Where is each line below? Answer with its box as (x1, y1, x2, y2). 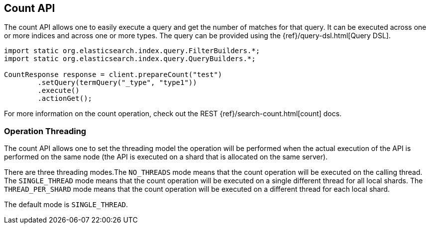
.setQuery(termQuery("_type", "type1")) (37, 78, 197, 87)
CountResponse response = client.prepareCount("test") (4, 71, 222, 79)
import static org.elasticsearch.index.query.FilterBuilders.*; (4, 47, 260, 55)
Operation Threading (4, 126, 87, 136)
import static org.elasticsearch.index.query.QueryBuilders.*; (4, 55, 256, 63)
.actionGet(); (37, 94, 93, 103)
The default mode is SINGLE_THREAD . (4, 200, 128, 209)
